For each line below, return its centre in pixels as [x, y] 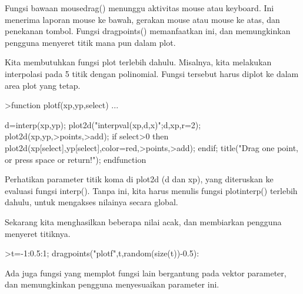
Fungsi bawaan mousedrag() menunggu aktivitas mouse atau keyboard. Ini [139, 8]
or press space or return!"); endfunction [76, 159]
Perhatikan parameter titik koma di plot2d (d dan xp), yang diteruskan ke [139, 179]
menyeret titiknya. [38, 233]
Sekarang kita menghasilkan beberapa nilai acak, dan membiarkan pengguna [143, 221]
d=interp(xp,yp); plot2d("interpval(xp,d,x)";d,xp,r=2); [103, 124]
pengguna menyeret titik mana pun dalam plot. [90, 42]
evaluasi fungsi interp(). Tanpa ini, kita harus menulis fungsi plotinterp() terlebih [151, 190]
